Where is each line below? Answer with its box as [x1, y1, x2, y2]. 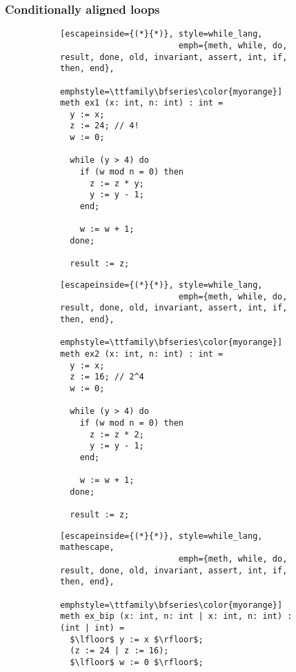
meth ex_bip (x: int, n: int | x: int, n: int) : [60, 611, 293, 622]
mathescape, [60, 542, 115, 553]
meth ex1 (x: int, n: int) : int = [60, 98, 224, 108]
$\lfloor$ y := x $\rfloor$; [70, 634, 204, 644]
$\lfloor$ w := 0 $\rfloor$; [70, 658, 204, 667]
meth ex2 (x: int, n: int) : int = [60, 348, 224, 359]
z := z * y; [89, 178, 144, 188]
